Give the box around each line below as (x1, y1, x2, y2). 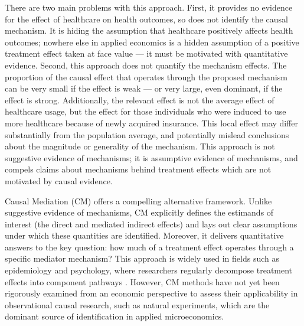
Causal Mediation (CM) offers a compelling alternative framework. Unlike (5, 194, 272, 207)
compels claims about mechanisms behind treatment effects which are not (5, 163, 272, 175)
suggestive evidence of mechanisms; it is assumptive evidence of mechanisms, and (5, 151, 298, 164)
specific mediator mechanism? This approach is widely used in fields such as (5, 252, 279, 265)
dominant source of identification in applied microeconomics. (5, 310, 224, 322)
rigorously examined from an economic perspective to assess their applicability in (5, 287, 298, 299)
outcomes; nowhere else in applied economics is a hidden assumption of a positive (5, 35, 299, 48)
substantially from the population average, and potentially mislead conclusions (5, 128, 289, 141)
